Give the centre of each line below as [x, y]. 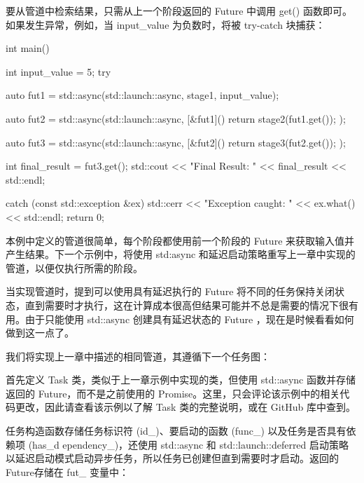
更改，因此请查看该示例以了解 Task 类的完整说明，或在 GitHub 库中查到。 [185, 407]
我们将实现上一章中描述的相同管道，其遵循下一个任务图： [138, 356]
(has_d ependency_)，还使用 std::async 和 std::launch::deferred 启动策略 [189, 444]
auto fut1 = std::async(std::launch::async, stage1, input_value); [142, 95]
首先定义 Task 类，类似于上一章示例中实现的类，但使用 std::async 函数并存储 [181, 380]
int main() [28, 48]
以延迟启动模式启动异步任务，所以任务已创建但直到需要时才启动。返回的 [172, 458]
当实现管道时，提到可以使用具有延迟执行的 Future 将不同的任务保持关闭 [170, 291]
